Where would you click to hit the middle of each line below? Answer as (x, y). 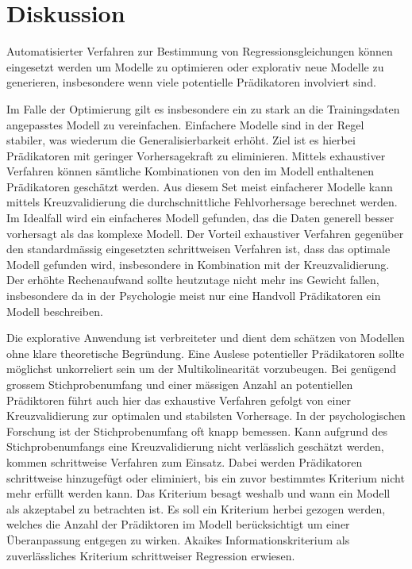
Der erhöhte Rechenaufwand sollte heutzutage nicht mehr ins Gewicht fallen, (193, 280)
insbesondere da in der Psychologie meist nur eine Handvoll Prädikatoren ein (194, 296)
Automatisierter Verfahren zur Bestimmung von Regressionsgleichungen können (200, 51)
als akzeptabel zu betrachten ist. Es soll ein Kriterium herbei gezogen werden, (196, 508)
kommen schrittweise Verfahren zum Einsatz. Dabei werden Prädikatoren (185, 461)
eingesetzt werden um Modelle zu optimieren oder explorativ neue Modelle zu (195, 66)
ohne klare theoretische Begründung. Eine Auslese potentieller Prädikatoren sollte (206, 353)
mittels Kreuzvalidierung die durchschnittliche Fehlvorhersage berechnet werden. (202, 202)
